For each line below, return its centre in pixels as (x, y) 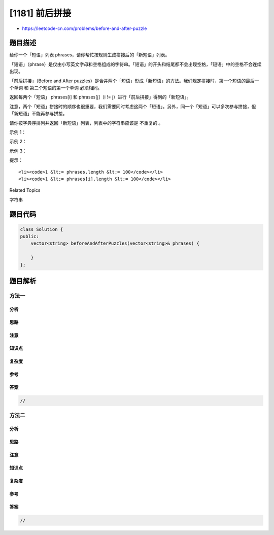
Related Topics (25, 190)
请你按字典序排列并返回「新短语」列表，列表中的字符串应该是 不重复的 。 (86, 123)
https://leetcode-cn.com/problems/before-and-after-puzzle (84, 28)
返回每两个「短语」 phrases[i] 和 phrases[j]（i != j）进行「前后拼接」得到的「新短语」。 (100, 97)
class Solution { (42, 229)
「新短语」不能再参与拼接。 (38, 114)
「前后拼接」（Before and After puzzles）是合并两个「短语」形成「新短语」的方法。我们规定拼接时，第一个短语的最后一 (134, 81)
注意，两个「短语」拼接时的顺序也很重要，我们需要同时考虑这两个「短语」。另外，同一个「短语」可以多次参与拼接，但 (133, 106)
